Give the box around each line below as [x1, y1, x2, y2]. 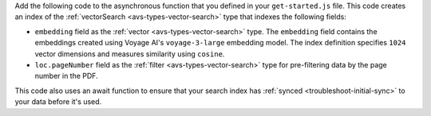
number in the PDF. [34, 72, 99, 81]
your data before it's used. [14, 97, 102, 106]
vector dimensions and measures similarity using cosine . [34, 48, 225, 59]
